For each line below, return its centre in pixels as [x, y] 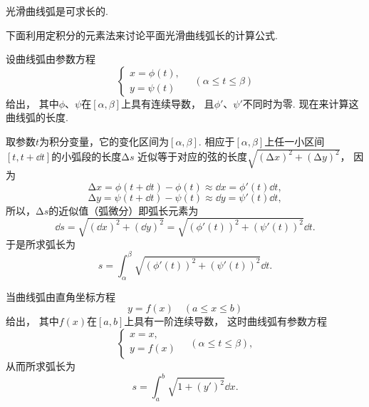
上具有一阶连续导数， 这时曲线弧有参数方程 [226, 321]
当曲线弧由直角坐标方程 [61, 296]
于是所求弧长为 [41, 243]
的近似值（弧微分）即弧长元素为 [124, 210]
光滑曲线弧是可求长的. [57, 11]
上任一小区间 [295, 141]
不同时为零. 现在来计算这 [301, 103]
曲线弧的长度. [37, 117]
